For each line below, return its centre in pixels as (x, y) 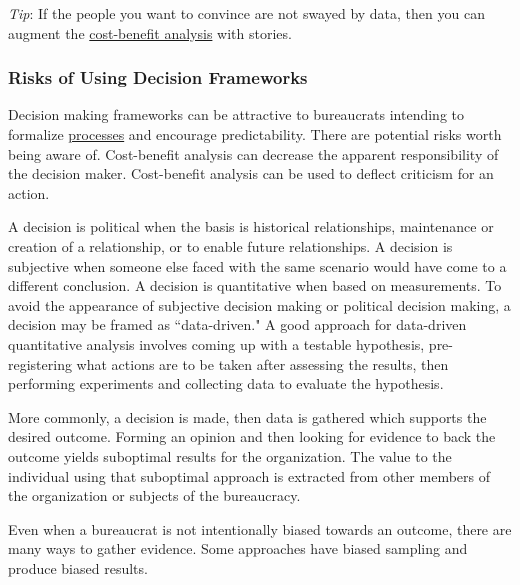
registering (40, 363)
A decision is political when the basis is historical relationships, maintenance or (251, 226)
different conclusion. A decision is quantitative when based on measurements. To (255, 285)
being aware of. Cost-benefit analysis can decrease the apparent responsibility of (253, 153)
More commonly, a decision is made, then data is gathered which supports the (247, 416)
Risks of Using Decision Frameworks (158, 77)
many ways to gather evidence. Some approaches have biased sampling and (238, 548)
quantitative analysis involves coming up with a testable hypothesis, (216, 343)
